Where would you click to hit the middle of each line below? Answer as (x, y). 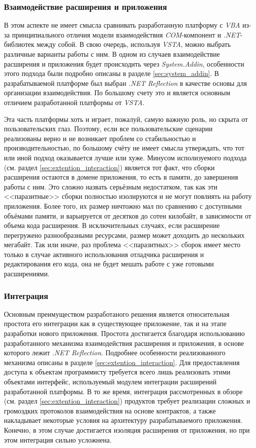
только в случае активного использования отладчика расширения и (104, 254)
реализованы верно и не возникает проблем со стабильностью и (100, 138)
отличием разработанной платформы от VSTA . (74, 102)
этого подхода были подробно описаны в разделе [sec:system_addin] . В (112, 73)
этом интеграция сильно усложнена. (58, 439)
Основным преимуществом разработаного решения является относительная (117, 314)
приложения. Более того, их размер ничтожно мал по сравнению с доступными (123, 205)
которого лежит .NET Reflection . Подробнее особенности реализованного (115, 353)
